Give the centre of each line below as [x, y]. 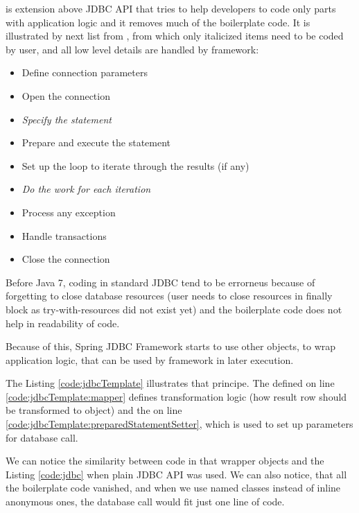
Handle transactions [64, 235]
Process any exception [69, 212]
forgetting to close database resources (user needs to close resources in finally [169, 296]
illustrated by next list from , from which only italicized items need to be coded [175, 36]
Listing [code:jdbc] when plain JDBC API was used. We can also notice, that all [176, 474]
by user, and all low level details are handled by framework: [132, 49]
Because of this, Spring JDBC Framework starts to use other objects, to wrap [171, 346]
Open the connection [66, 95]
